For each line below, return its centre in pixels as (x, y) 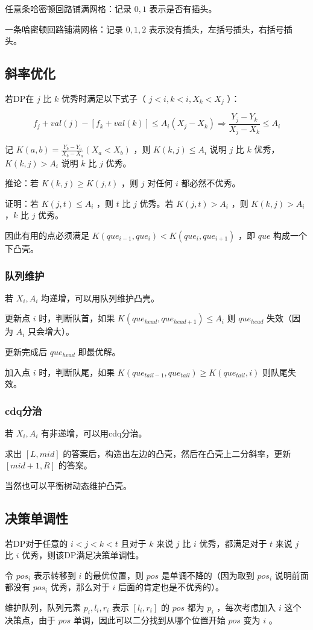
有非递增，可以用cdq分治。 (94, 433)
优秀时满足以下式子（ (103, 98)
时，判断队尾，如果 (77, 372)
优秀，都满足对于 (233, 543)
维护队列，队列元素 (43, 607)
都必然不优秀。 (211, 183)
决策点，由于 (30, 619)
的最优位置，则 (114, 575)
